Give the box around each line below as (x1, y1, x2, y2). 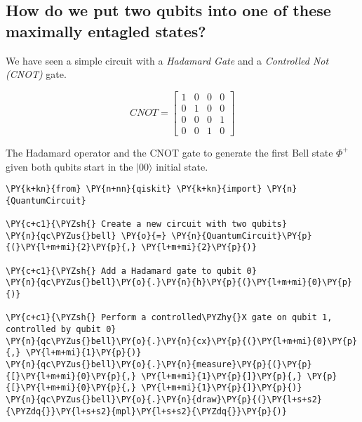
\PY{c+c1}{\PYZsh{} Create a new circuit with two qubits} (6, 219, 287, 230)
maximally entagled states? (6, 20, 206, 41)
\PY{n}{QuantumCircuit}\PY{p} (171, 230, 312, 241)
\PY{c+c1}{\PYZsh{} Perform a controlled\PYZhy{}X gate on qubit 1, (6, 312, 333, 323)
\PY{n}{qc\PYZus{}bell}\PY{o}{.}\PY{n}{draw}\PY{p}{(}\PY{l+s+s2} (6, 394, 323, 404)
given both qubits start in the (6, 159, 133, 173)
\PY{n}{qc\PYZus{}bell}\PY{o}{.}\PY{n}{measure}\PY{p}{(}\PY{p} (6, 359, 312, 369)
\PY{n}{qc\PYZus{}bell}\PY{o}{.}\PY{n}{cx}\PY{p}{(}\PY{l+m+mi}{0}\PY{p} (6, 336, 358, 346)
